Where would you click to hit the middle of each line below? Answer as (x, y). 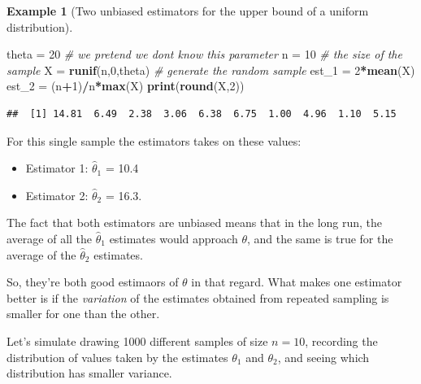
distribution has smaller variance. (89, 373)
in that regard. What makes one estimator (297, 282)
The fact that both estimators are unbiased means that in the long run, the (195, 223)
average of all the (50, 238)
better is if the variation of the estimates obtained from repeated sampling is (198, 297)
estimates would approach (174, 238)
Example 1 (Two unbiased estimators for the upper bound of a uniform (188, 11)
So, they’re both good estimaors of (93, 282)
